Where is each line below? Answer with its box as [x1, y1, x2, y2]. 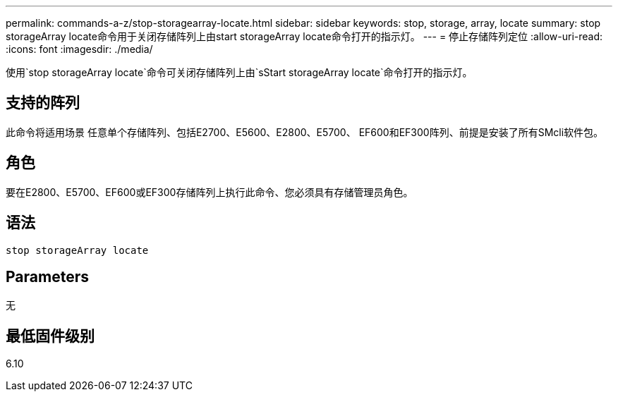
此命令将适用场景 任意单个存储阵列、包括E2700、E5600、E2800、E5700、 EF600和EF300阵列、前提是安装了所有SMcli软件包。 [6, 126, 604, 138]
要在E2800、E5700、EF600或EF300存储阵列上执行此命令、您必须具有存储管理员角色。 [6, 185, 413, 198]
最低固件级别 [6, 326, 95, 345]
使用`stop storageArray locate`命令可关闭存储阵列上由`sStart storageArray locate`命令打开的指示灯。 [6, 66, 473, 78]
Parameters [6, 267, 89, 286]
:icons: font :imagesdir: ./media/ [6, 43, 153, 55]
